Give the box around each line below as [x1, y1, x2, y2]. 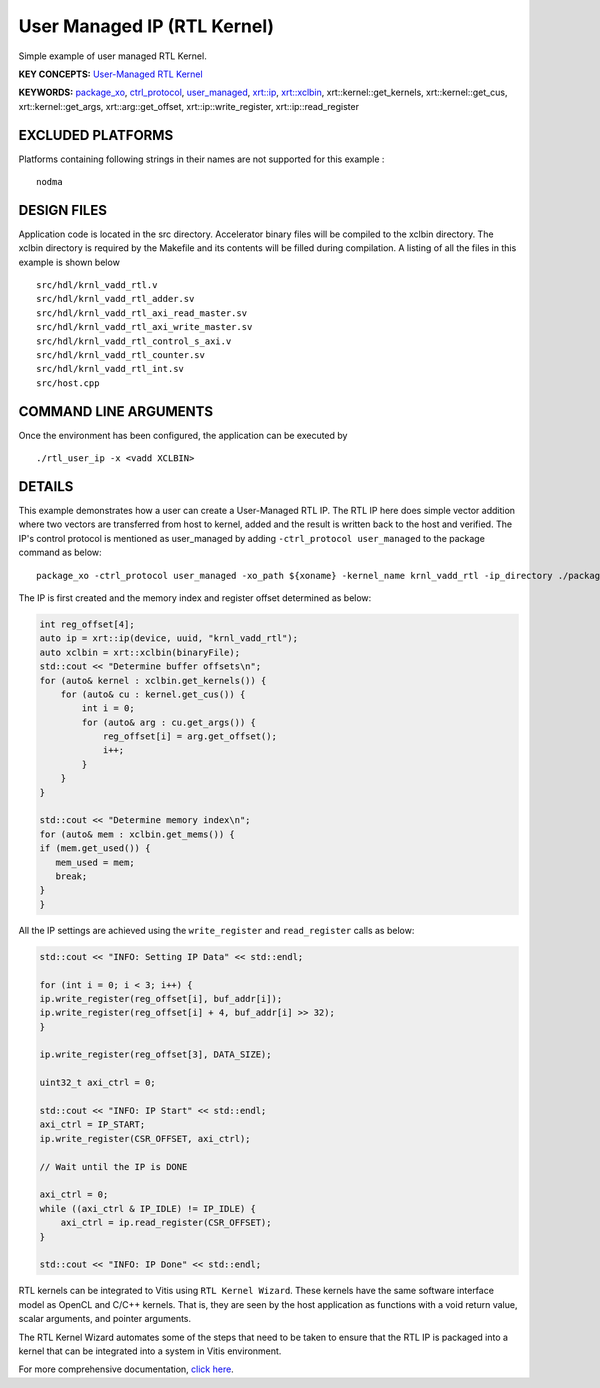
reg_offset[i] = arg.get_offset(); [102, 731, 277, 742]
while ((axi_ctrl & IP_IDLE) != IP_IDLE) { [39, 1203, 257, 1214]
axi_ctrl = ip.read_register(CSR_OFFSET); [60, 1217, 272, 1229]
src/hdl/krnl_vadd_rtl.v [36, 280, 158, 291]
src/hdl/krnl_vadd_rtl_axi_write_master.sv [36, 321, 253, 333]
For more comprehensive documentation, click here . [18, 1363, 234, 1375]
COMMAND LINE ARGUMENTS [18, 403, 214, 420]
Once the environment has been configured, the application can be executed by [18, 429, 348, 441]
